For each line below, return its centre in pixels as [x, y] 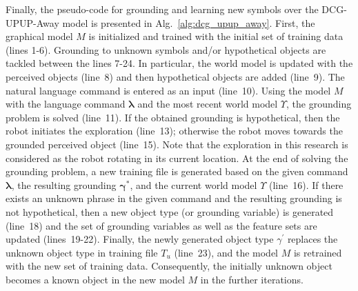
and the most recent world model [208, 104]
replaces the [312, 239]
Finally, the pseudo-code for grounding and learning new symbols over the [162, 9]
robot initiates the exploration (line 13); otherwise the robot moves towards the [174, 131]
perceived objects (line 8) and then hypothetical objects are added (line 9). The [175, 76]
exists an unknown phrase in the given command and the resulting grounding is [174, 198]
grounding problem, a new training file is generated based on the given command [177, 171]
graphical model [39, 36]
